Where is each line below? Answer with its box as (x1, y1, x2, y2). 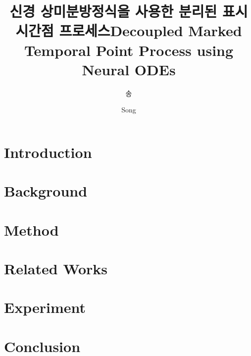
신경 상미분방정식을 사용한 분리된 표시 (9, 1, 248, 21)
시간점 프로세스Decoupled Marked (15, 20, 242, 41)
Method (4, 219, 59, 240)
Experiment (4, 297, 86, 317)
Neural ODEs (82, 59, 176, 79)
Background (4, 181, 88, 201)
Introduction (4, 142, 92, 162)
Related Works (4, 258, 108, 278)
